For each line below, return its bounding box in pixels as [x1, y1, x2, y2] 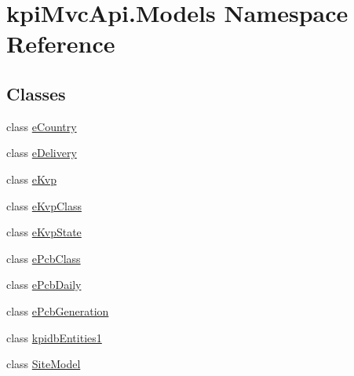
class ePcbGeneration [6, 302, 109, 319]
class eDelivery [6, 144, 77, 161]
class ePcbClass [6, 250, 81, 266]
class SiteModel [6, 356, 81, 372]
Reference [6, 27, 115, 60]
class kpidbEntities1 [6, 329, 102, 345]
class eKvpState [6, 224, 82, 240]
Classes [6, 81, 66, 105]
